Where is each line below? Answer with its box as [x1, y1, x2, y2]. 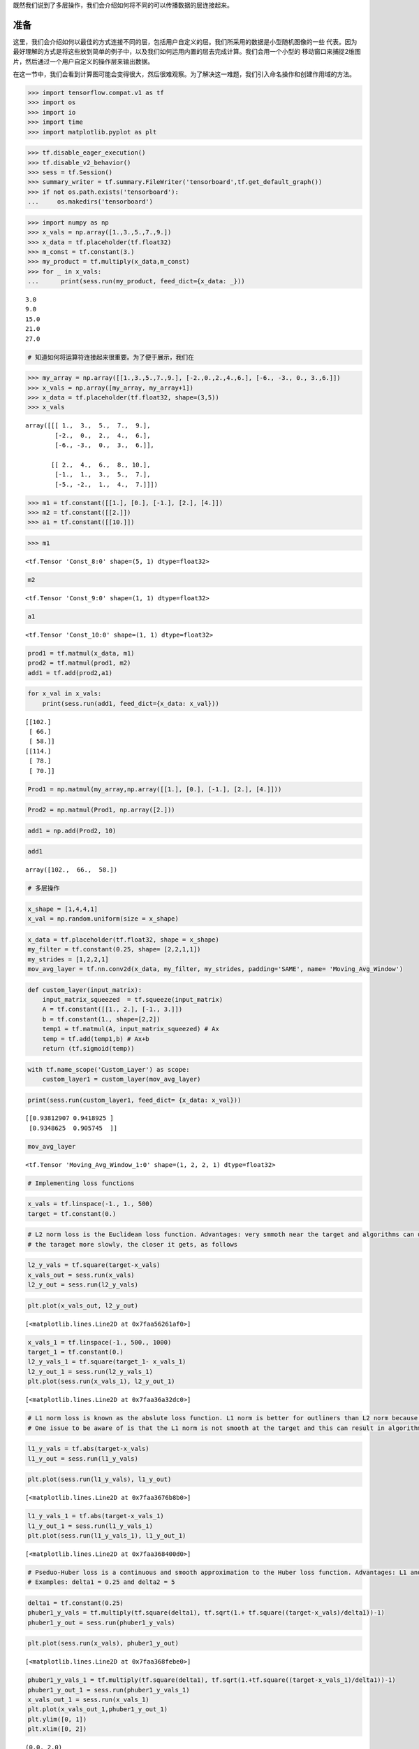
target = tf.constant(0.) [27, 1210, 117, 1217]
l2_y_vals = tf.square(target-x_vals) [27, 1261, 161, 1269]
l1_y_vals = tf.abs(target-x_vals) [27, 1445, 149, 1453]
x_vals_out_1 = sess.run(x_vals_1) [27, 1695, 149, 1704]
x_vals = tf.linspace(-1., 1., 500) [27, 1200, 154, 1208]
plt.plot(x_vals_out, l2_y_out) [27, 1301, 139, 1310]
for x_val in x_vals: [27, 690, 102, 698]
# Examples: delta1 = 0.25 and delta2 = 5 [27, 1578, 175, 1586]
